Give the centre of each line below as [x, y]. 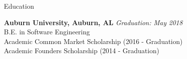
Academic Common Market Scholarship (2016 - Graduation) [93, 41]
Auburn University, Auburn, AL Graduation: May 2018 [93, 22]
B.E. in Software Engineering [47, 32]
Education [19, 6]
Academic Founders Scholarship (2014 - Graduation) [82, 51]
